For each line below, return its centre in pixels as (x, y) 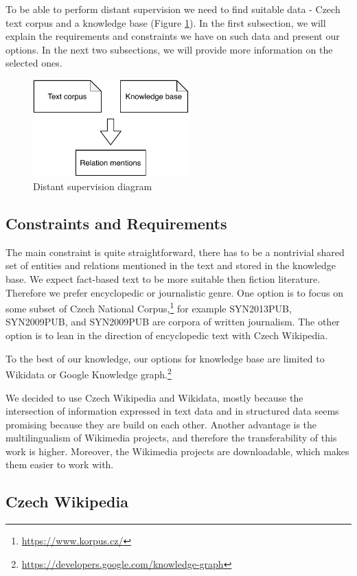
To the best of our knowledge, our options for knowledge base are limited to (165, 358)
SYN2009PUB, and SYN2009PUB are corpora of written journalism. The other (173, 322)
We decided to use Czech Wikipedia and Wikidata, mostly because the (154, 397)
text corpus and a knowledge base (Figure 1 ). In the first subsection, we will (166, 22)
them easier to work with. (60, 464)
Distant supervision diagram (93, 186)
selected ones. (34, 63)
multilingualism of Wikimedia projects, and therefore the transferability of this (171, 438)
